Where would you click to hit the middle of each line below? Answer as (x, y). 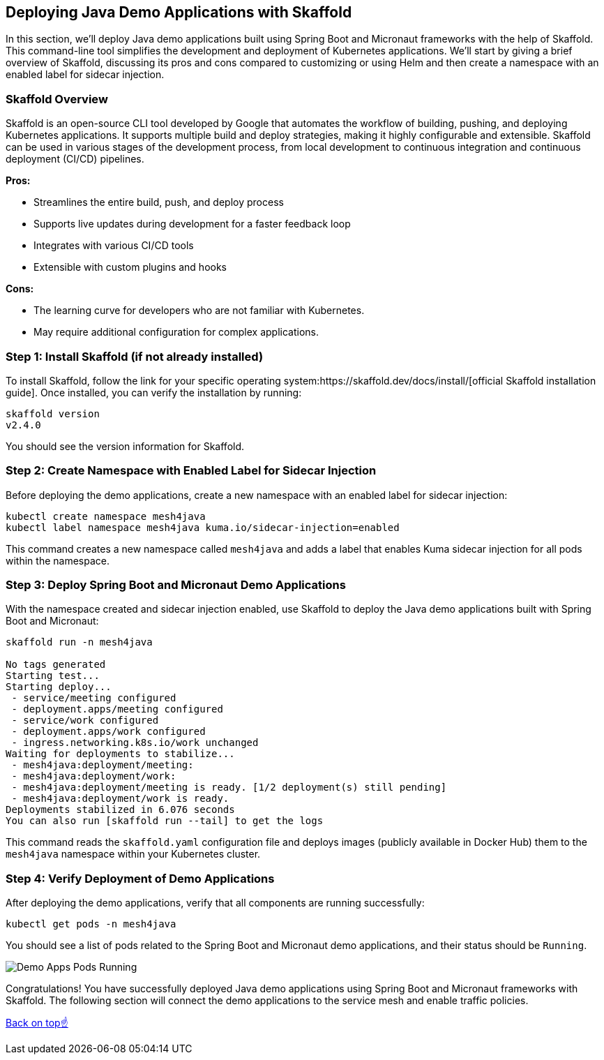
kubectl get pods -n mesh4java (91, 924)
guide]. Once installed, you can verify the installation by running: (154, 392)
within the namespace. (58, 560)
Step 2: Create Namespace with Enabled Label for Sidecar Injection (191, 471)
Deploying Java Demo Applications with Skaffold (179, 12)
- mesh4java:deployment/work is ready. (120, 799)
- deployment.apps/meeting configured (117, 709)
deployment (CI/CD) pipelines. (75, 159)
